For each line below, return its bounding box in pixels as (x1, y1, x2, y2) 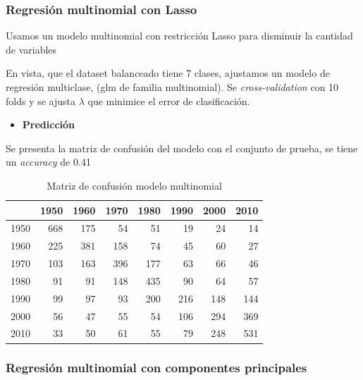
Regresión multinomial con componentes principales (6, 359, 307, 376)
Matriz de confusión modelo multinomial (47, 178, 222, 192)
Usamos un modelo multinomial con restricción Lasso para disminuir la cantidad (6, 28, 353, 43)
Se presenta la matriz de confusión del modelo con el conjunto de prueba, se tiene (6, 140, 358, 155)
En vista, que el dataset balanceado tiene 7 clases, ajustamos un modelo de (6, 66, 330, 80)
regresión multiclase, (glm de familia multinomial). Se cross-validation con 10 (6, 80, 339, 94)
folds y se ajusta (6, 93, 76, 108)
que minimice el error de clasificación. (87, 93, 250, 108)
